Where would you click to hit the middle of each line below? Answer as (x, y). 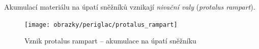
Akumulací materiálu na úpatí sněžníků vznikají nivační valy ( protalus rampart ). (130, 7)
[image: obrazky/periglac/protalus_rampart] (101, 24)
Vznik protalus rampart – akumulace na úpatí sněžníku (110, 41)
